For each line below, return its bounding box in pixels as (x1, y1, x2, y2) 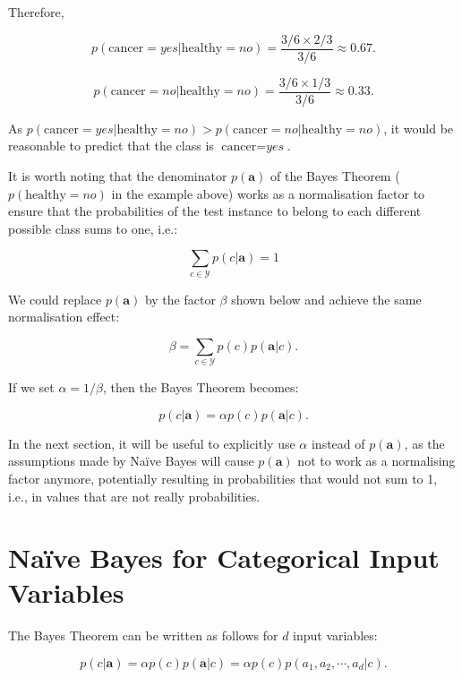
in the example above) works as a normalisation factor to (111, 184, 425, 202)
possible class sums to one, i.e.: (8, 219, 178, 237)
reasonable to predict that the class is (8, 136, 214, 155)
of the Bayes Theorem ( (270, 166, 400, 185)
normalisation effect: (8, 307, 120, 326)
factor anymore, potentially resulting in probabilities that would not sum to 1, (8, 468, 438, 487)
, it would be (383, 118, 454, 137)
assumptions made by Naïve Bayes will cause (8, 451, 254, 470)
